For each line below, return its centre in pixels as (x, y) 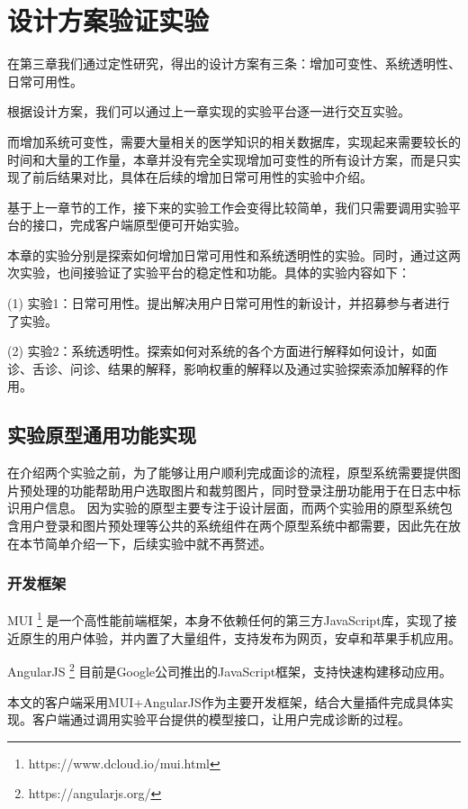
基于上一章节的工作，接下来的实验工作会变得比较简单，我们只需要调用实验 (228, 207)
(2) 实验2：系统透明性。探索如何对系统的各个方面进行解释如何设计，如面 (222, 351)
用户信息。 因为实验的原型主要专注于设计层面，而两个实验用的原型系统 (229, 508)
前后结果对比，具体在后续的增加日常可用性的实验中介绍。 (202, 177)
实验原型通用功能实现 (102, 435)
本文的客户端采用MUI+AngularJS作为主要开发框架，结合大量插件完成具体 (224, 701)
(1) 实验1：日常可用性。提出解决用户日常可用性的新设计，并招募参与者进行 (229, 303)
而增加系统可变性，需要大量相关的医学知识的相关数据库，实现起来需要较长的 (234, 141)
